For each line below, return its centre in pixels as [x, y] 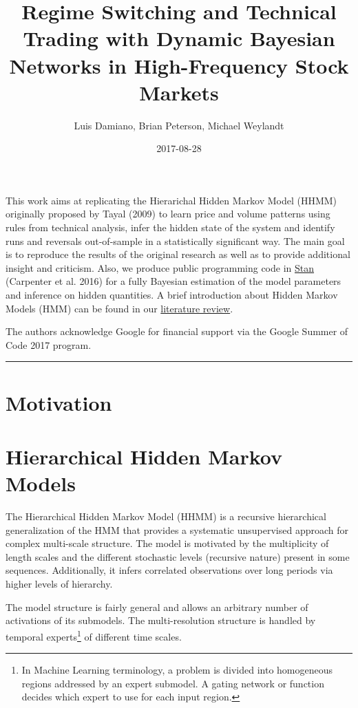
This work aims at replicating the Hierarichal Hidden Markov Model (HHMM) [171, 200]
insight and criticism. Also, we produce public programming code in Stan [160, 267]
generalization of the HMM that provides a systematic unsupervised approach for [177, 529]
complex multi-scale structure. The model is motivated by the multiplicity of [167, 543]
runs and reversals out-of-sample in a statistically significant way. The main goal [175, 240]
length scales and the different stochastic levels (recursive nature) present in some [178, 556]
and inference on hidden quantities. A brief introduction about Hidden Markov [172, 295]
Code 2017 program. [49, 344]
